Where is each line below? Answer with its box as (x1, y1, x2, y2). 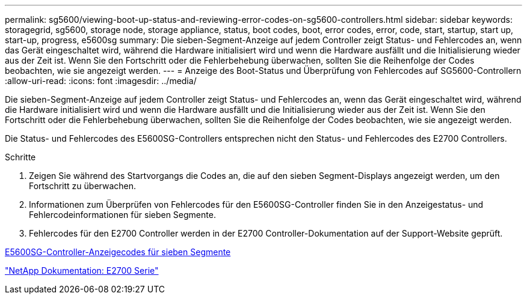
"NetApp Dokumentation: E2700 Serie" (5, 265, 159, 276)
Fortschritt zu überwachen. (29, 181, 137, 191)
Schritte (5, 152, 36, 162)
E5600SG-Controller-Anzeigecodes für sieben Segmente (5, 247, 231, 257)
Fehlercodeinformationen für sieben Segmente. (29, 210, 216, 220)
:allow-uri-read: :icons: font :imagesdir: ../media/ (5, 76, 197, 86)
